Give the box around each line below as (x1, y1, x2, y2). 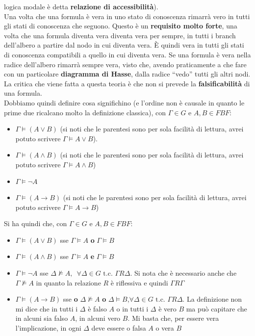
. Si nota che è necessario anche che (130, 268, 237, 278)
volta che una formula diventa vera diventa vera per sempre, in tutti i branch (4, 30, 236, 40)
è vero (158, 303, 177, 313)
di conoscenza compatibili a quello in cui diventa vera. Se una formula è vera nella (4, 49, 251, 59)
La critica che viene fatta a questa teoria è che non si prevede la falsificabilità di (4, 78, 250, 88)
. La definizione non (182, 294, 242, 304)
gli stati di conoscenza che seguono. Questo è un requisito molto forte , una (4, 21, 237, 31)
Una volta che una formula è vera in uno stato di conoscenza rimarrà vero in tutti (4, 11, 250, 21)
